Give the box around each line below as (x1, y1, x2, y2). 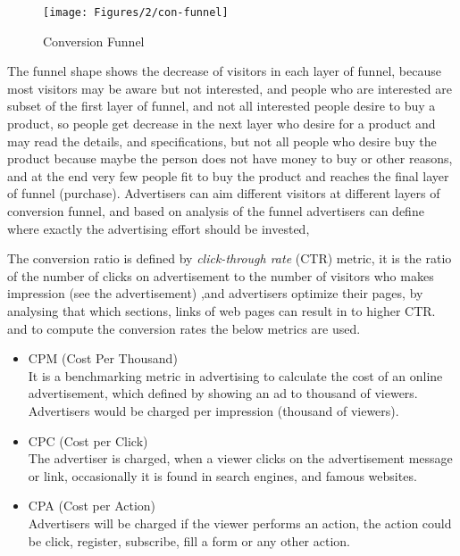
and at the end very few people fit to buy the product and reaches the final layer (7, 166, 449, 185)
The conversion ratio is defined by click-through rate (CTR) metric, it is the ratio (7, 249, 452, 268)
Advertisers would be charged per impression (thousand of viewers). (28, 401, 399, 419)
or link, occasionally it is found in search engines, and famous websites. (28, 466, 417, 485)
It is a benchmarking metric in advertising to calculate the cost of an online (28, 366, 443, 385)
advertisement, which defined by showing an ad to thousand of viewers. (28, 384, 418, 402)
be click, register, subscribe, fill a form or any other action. (28, 531, 350, 550)
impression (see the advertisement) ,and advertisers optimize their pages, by (7, 284, 423, 303)
